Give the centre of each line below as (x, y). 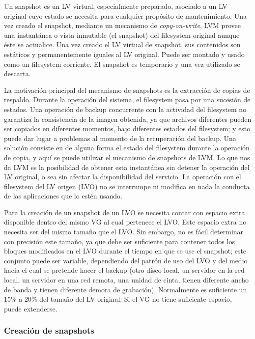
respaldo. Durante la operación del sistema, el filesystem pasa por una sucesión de (127, 99)
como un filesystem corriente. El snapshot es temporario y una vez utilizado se (122, 64)
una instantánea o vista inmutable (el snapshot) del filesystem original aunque (122, 35)
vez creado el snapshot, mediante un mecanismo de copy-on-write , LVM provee (122, 25)
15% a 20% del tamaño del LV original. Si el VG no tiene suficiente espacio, (118, 299)
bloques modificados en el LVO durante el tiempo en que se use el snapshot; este (125, 251)
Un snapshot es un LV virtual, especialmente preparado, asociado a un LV (116, 6)
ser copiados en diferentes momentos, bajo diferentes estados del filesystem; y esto (127, 128)
